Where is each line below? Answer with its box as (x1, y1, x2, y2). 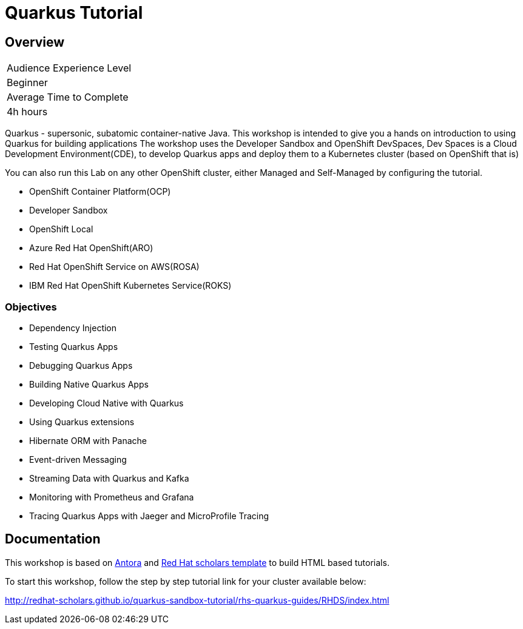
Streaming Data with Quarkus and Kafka (29, 473, 189, 483)
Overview (5, 34, 65, 50)
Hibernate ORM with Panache (29, 435, 147, 446)
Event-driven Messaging (29, 454, 127, 465)
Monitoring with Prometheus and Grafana (29, 491, 194, 502)
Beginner (7, 76, 48, 89)
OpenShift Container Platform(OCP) (29, 186, 171, 197)
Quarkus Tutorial (5, 2, 143, 23)
